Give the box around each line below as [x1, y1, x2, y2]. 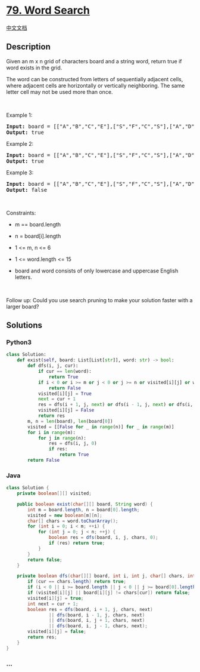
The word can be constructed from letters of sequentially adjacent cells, [6, 75, 183, 82]
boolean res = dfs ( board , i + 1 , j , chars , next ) [27, 606, 153, 612]
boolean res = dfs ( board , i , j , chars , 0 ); [48, 535, 159, 541]
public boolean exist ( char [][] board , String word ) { [17, 501, 153, 507]
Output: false [6, 186, 48, 193]
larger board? [6, 303, 39, 310]
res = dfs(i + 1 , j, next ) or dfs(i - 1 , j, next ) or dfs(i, [37, 401, 193, 408]
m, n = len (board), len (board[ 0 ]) [27, 418, 113, 424]
